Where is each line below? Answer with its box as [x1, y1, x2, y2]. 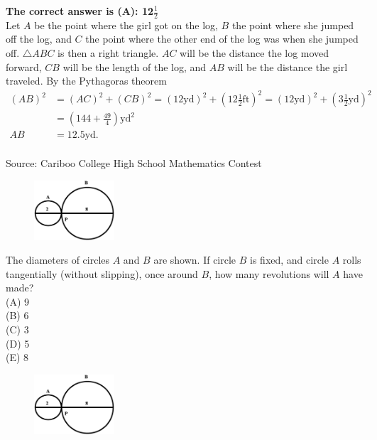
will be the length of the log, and [62, 59, 207, 74]
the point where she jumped [231, 17, 354, 32]
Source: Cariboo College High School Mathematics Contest [6, 155, 262, 170]
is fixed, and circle [250, 252, 329, 267]
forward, [6, 59, 42, 74]
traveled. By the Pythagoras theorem [6, 73, 167, 88]
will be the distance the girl [227, 59, 348, 74]
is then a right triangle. [58, 45, 159, 60]
